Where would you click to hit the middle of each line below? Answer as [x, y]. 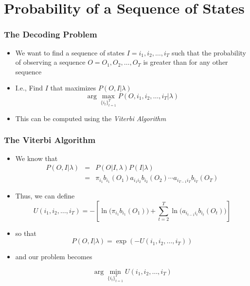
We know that [36, 158]
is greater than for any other [186, 62]
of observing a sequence [50, 62]
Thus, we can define [45, 196]
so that [26, 233]
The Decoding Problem [51, 34]
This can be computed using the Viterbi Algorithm [91, 118]
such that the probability [209, 52]
